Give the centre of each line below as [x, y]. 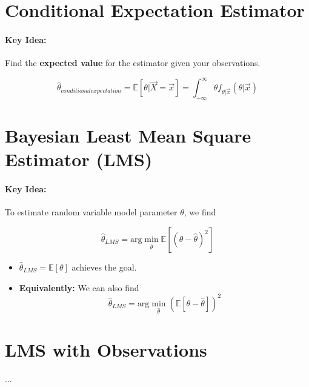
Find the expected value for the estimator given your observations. [133, 63]
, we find [200, 212]
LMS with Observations [106, 349]
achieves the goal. [104, 267]
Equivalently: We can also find [79, 287]
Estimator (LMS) [79, 159]
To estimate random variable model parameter [91, 212]
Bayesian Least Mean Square [128, 136]
